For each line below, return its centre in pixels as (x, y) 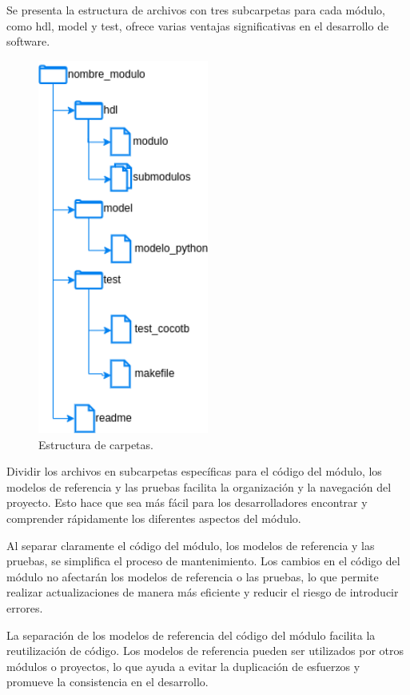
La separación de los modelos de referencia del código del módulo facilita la (191, 635)
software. (28, 41)
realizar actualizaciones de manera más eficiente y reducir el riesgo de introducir (203, 592)
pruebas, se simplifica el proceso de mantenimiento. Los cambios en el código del (203, 561)
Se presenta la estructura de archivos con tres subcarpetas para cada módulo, (196, 10)
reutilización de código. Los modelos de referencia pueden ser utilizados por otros (205, 651)
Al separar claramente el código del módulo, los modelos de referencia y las (191, 545)
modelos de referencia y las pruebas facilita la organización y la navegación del (199, 486)
